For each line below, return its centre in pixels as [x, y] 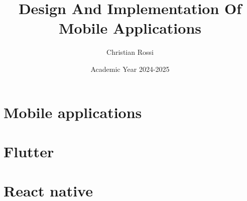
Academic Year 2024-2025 [130, 69]
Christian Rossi [130, 52]
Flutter [29, 151]
